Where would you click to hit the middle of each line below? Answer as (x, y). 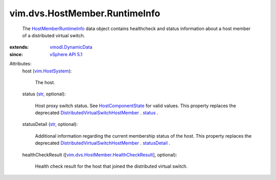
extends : (19, 47)
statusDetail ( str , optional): (50, 124)
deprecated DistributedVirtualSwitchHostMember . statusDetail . (103, 143)
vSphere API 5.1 (66, 54)
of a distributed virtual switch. (54, 35)
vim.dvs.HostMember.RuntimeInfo (85, 13)
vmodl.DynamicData (71, 47)
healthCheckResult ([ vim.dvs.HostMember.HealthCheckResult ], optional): (100, 155)
